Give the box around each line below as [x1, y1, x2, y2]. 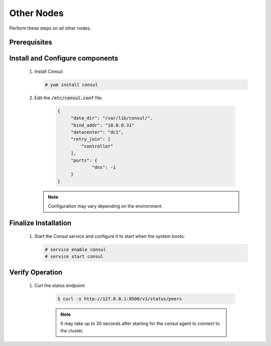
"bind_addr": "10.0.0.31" [70, 122, 135, 128]
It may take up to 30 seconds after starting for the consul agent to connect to [60, 320, 220, 326]
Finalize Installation [9, 219, 72, 227]
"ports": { [70, 157, 98, 163]
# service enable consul [45, 247, 106, 252]
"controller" [81, 143, 113, 149]
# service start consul [45, 254, 104, 259]
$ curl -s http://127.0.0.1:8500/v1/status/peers [57, 296, 182, 301]
